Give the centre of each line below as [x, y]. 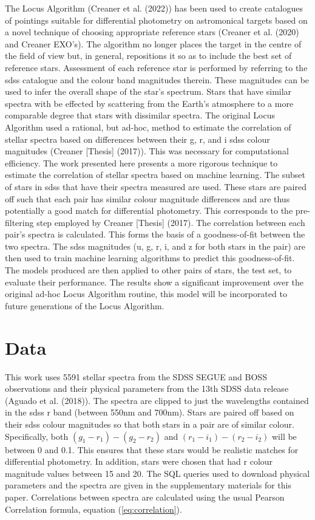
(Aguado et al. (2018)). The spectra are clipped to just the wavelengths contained [157, 400]
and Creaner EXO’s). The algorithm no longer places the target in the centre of [153, 43]
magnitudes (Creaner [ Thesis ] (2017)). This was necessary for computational [147, 151]
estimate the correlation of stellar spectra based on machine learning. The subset [155, 175]
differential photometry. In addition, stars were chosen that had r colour [139, 461]
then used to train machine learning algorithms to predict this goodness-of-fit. [150, 258]
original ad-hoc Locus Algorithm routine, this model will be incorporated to [146, 294]
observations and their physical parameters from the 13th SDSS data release [147, 388]
